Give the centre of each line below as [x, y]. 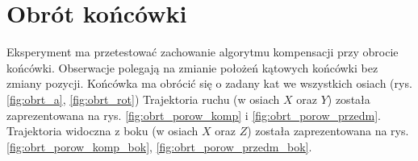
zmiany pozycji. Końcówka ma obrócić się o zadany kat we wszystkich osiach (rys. [209, 83]
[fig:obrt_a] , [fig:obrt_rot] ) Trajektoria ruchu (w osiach [143, 99]
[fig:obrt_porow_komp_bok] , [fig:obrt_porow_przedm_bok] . [159, 146]
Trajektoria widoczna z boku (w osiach [102, 131]
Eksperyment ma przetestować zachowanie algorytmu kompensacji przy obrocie [203, 52]
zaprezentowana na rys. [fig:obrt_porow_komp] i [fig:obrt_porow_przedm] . [194, 115]
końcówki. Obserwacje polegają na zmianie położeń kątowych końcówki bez [192, 67]
